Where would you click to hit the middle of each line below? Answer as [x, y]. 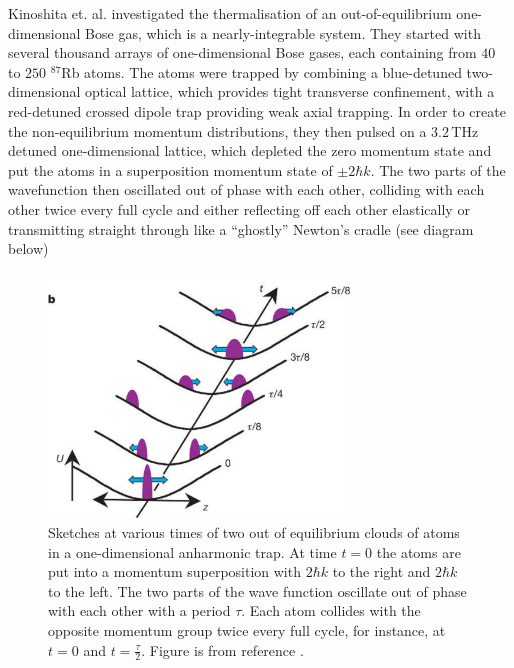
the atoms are [418, 551]
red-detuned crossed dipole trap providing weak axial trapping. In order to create [257, 110]
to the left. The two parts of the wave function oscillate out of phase [257, 590]
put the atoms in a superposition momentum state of [170, 169]
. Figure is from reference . [222, 649]
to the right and [381, 571]
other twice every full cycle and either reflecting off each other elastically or [239, 208]
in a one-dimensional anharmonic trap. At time [192, 551]
